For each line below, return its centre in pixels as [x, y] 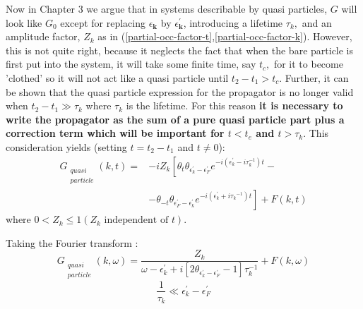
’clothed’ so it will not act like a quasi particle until [117, 77]
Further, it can [317, 77]
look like [24, 22]
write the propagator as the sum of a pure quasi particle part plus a [175, 119]
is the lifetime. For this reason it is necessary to [234, 105]
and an [317, 22]
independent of [136, 220]
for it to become [308, 64]
